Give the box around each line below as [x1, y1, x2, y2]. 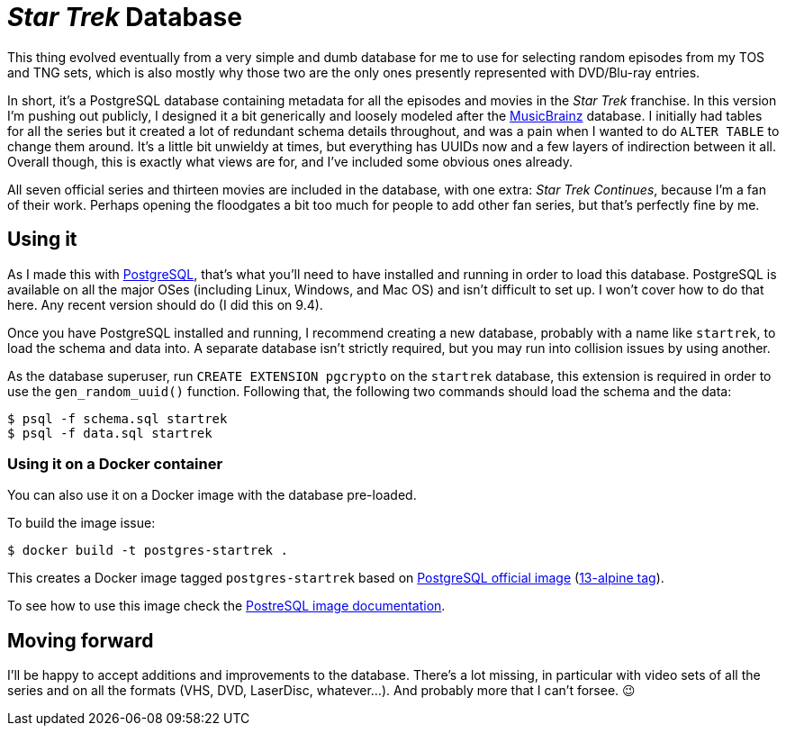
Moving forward [7, 629, 154, 652]
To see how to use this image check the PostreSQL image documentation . [7, 598, 446, 614]
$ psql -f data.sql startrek [7, 425, 212, 440]
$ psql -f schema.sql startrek [7, 411, 228, 426]
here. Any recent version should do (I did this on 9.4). [7, 296, 323, 312]
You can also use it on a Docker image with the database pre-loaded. [7, 487, 417, 503]
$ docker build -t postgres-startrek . [7, 543, 288, 558]
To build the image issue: [7, 515, 156, 531]
